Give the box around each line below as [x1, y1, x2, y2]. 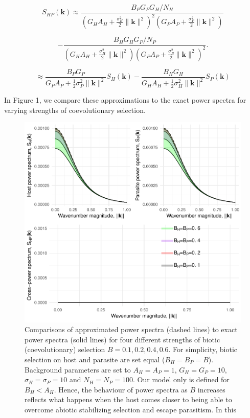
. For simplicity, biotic [168, 344, 238, 355]
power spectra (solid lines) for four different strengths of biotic [25, 334, 220, 344]
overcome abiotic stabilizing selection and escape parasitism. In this [25, 404, 236, 414]
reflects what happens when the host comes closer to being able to [25, 394, 232, 405]
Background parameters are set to [25, 364, 131, 375]
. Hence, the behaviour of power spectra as [54, 384, 188, 394]
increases [197, 384, 225, 394]
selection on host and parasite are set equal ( [25, 354, 165, 364]
